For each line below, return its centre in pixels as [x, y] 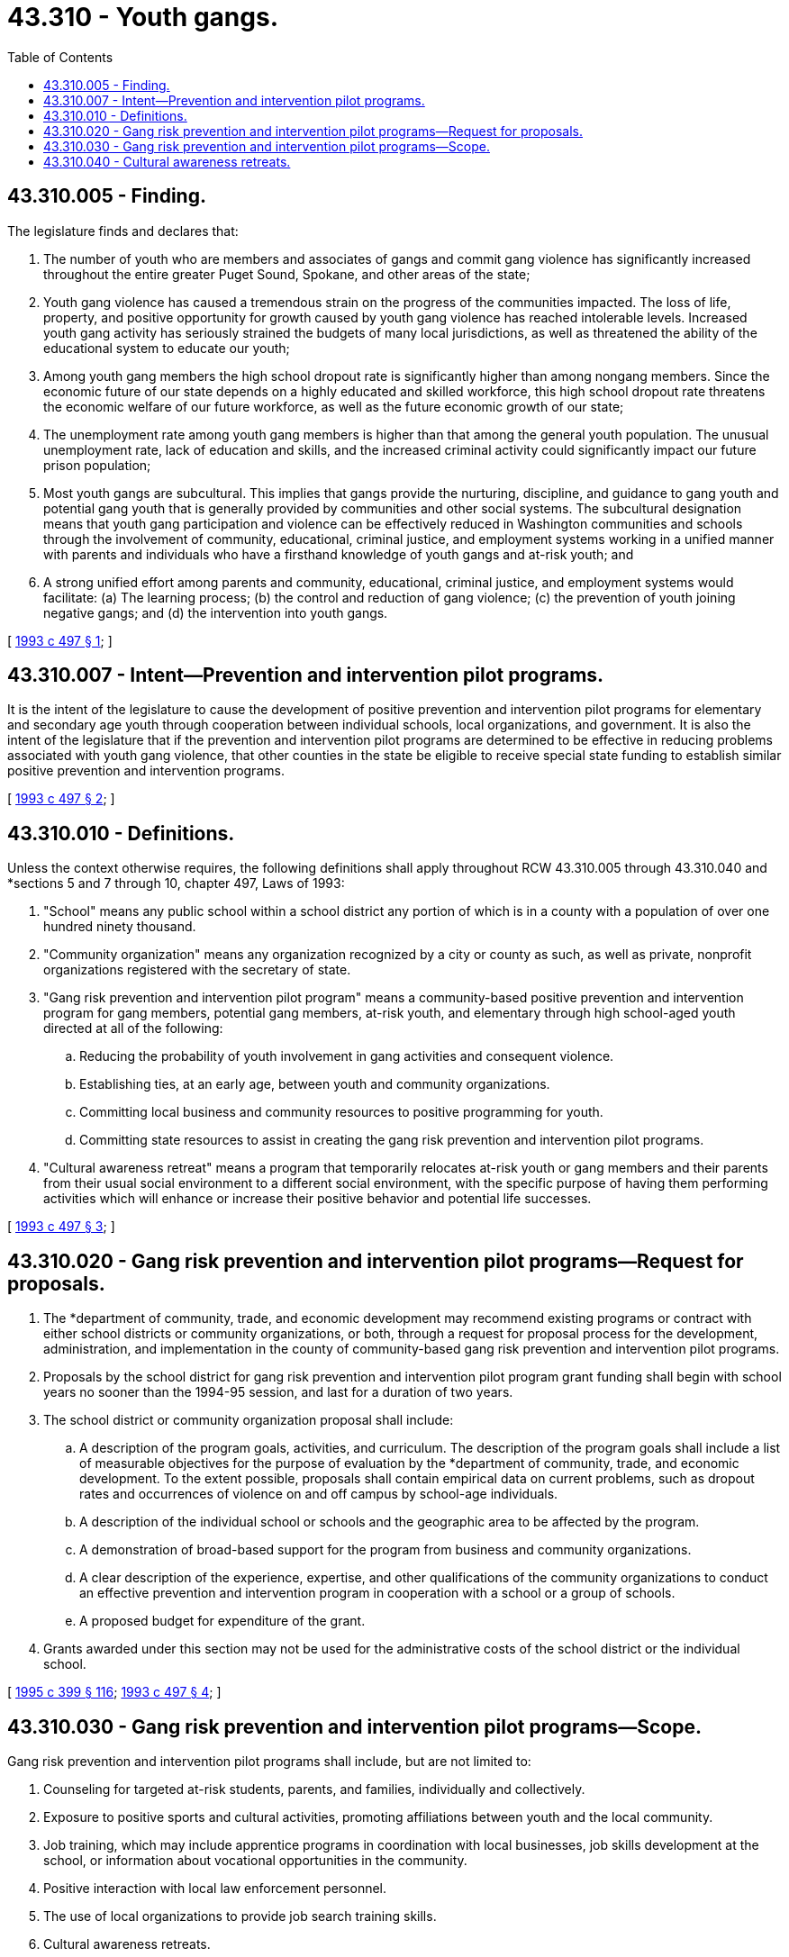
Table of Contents [60, 57]
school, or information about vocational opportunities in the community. [255, 1860]
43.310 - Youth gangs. [143, 17]
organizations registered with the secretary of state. [197, 970]
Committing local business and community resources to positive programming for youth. [341, 1112]
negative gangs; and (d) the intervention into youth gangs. [216, 612]
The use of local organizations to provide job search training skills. [240, 1916]
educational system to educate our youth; [167, 348]
